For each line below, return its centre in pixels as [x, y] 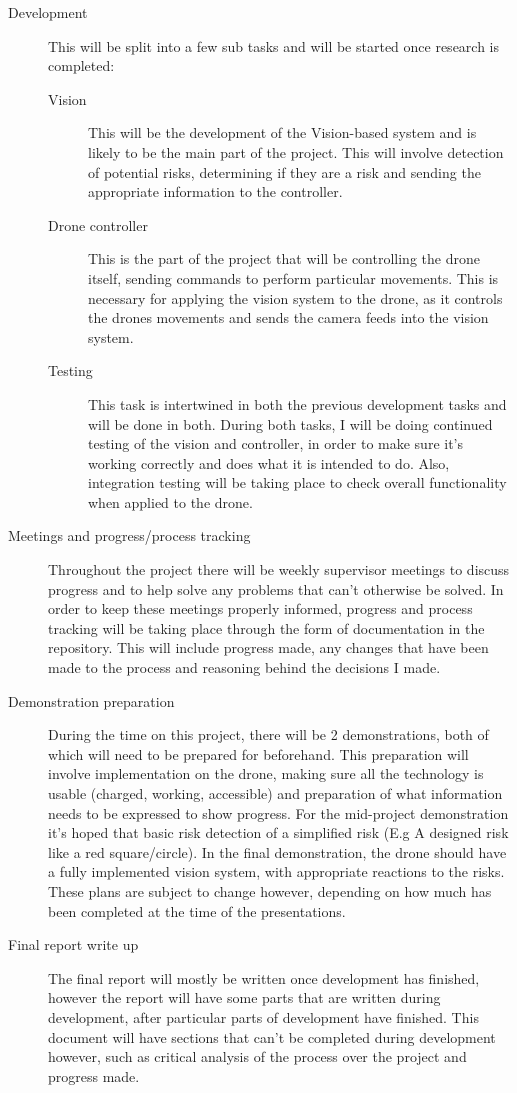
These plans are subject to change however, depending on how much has [270, 890]
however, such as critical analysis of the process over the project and [257, 1056]
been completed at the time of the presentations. [197, 910]
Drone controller [98, 224]
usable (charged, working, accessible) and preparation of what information [275, 793]
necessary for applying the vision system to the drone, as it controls [295, 297]
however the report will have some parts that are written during [244, 997]
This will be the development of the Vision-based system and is [282, 132]
